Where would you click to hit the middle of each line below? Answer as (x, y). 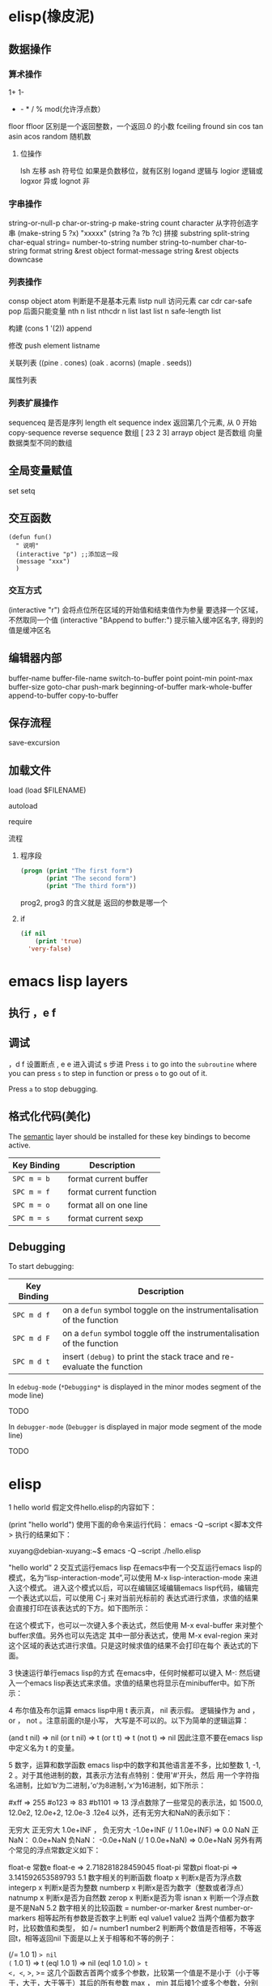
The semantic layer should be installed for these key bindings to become (130, 1136)
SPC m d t (31, 1362)
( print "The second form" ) (91, 878)
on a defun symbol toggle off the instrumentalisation (161, 1334)
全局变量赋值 (40, 471)
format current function (112, 1192)
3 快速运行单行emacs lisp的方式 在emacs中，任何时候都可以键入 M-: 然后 (131, 1673)
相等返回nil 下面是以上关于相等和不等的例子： (100, 1938)
